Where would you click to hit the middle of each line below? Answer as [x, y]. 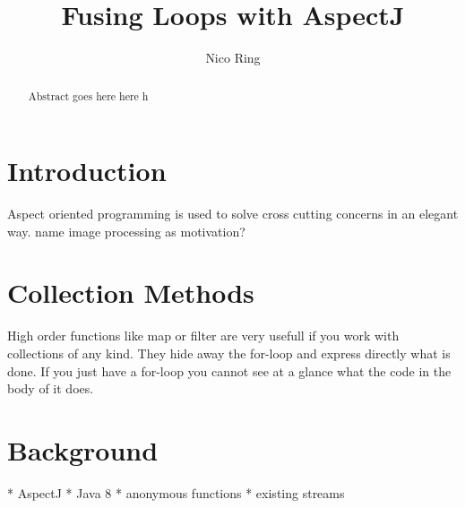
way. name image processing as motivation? [126, 231]
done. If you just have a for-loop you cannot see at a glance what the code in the [229, 370]
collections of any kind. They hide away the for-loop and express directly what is [229, 353]
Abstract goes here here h [88, 95]
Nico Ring [233, 58]
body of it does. [51, 388]
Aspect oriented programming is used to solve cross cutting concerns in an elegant [233, 214]
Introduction [87, 171]
